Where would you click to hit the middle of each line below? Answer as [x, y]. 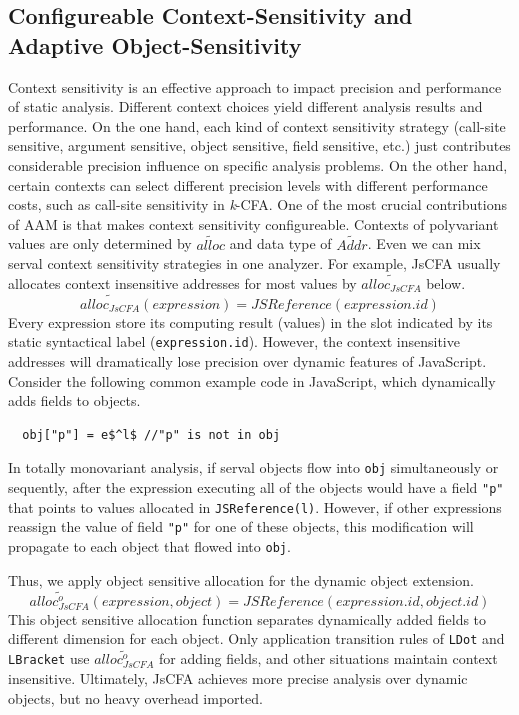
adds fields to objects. [74, 400]
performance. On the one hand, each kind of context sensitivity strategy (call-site [257, 125]
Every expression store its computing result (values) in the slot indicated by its [250, 321]
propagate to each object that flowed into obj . [149, 546]
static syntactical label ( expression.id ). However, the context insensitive [234, 341]
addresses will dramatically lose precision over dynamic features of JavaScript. [247, 361]
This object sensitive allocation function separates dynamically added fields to [247, 618]
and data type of [280, 243]
